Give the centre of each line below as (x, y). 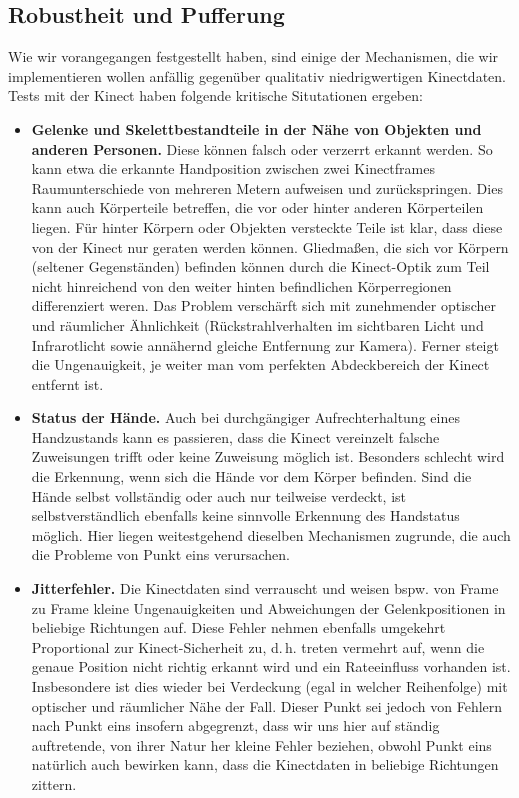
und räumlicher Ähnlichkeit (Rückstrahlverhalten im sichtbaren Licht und (257, 324)
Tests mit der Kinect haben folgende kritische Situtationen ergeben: (215, 95)
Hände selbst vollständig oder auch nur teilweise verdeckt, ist (219, 495)
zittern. (54, 783)
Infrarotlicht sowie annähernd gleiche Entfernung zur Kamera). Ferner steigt (265, 344)
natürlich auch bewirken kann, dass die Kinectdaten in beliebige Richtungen (265, 764)
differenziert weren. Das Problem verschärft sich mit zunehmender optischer (263, 305)
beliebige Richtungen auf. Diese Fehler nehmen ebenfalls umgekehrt (238, 627)
